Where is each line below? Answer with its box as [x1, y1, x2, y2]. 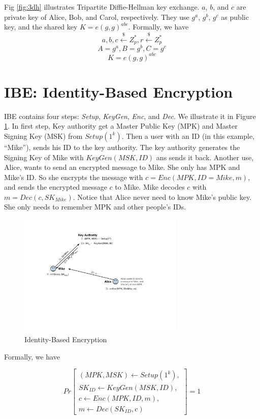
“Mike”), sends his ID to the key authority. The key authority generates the [4, 141, 240, 152]
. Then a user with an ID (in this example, [121, 130, 255, 141]
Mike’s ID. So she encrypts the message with [4, 171, 143, 182]
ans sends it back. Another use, [156, 152, 254, 162]
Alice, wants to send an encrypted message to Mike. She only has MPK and [4, 162, 240, 172]
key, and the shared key [4, 21, 78, 32]
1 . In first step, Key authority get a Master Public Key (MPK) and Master [4, 121, 238, 131]
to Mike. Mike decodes [115, 182, 185, 192]
